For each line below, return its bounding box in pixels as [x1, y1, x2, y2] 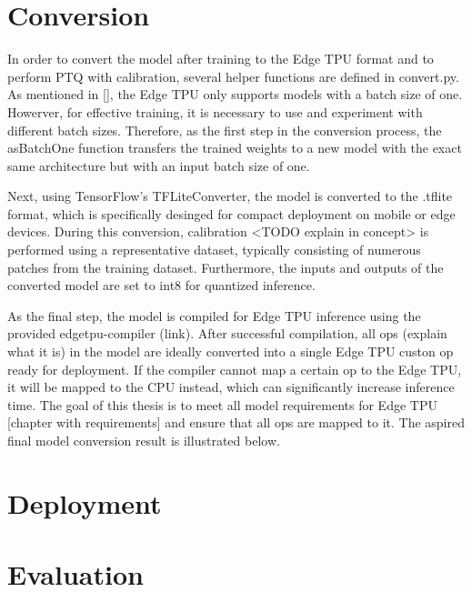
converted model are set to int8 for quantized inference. [7, 276, 316, 295]
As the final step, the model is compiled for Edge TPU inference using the [7, 306, 421, 325]
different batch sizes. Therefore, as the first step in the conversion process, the [7, 120, 442, 139]
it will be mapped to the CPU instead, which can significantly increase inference [7, 377, 455, 396]
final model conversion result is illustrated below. [7, 431, 280, 449]
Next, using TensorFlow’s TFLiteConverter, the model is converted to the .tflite [7, 186, 453, 206]
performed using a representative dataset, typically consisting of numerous [7, 240, 421, 259]
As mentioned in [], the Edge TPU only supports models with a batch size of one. [7, 85, 463, 104]
